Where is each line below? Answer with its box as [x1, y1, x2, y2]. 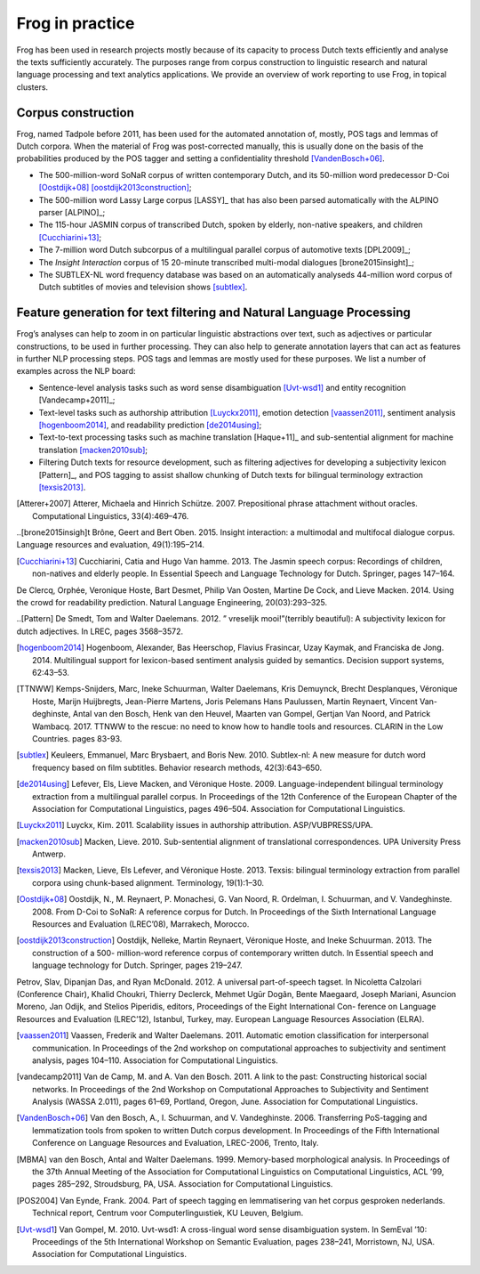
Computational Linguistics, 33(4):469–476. [32, 510, 189, 521]
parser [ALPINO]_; [38, 207, 106, 217]
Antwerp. [32, 848, 67, 859]
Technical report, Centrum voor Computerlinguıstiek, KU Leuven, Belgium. [32, 1207, 304, 1219]
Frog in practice [16, 13, 135, 33]
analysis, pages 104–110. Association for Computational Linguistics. [32, 1055, 279, 1066]
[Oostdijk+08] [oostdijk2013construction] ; [38, 183, 192, 193]
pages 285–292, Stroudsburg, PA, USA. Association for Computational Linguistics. [32, 1179, 333, 1189]
